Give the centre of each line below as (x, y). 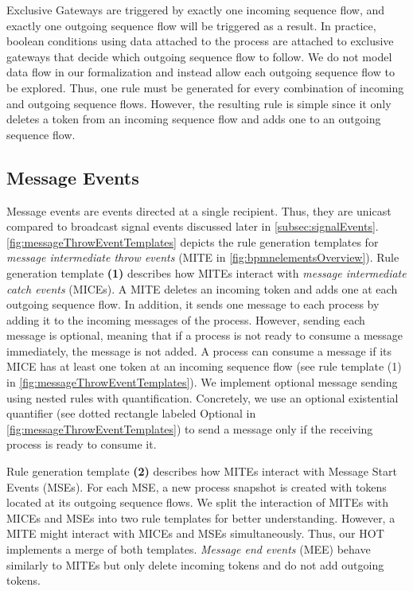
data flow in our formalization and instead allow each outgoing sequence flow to (201, 72)
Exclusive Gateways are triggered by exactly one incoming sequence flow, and (196, 10)
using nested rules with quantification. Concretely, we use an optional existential (203, 397)
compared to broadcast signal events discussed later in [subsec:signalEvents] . (193, 226)
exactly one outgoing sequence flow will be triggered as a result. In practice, (191, 25)
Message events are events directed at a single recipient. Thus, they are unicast (199, 210)
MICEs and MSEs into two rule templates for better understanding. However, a (201, 517)
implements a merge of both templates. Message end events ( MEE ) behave (189, 549)
